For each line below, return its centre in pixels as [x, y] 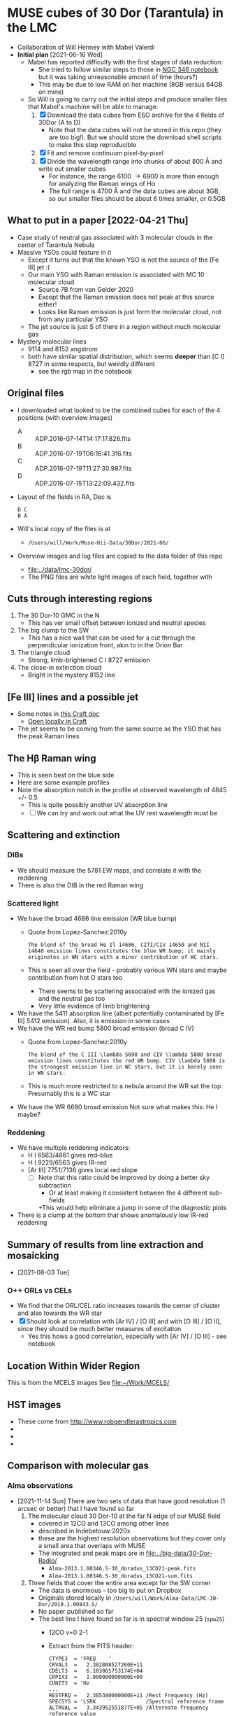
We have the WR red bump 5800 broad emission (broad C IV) [105, 1028]
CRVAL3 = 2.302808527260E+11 [96, 1665]
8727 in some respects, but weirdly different [92, 364]
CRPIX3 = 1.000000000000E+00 [96, 1677]
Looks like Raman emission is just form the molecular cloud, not [130, 311]
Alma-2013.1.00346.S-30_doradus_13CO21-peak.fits [122, 1568]
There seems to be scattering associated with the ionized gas [127, 991]
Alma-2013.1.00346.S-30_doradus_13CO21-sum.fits [121, 1576]
